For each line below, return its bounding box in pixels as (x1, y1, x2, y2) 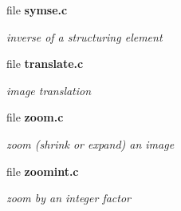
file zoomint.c (6, 162, 79, 179)
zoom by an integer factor (6, 189, 132, 206)
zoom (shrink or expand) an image (6, 135, 175, 152)
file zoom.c (6, 109, 64, 125)
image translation (6, 82, 92, 98)
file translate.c (6, 55, 84, 72)
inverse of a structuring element (6, 28, 163, 45)
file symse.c (6, 2, 68, 18)
